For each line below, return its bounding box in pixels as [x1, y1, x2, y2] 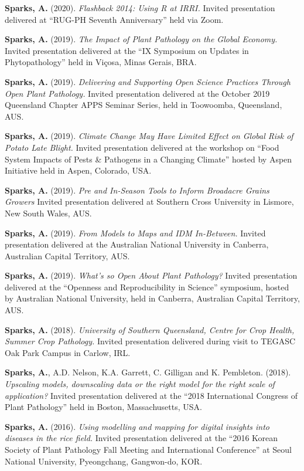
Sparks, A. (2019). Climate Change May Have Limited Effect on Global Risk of [5, 130, 293, 142]
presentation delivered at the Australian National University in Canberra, [5, 238, 269, 250]
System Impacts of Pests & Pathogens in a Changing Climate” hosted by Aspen [5, 153, 292, 165]
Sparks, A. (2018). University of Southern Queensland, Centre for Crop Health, [5, 323, 295, 336]
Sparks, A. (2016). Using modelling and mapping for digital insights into [5, 420, 269, 432]
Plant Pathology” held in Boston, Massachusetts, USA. [5, 401, 202, 413]
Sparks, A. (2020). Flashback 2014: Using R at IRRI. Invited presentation [5, 2, 275, 13]
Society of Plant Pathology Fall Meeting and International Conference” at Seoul [5, 443, 292, 455]
